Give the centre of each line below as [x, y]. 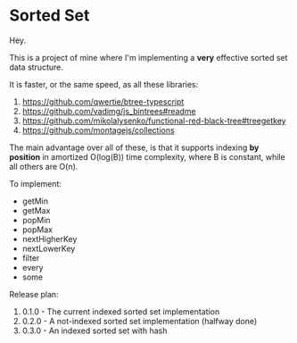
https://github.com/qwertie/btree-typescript [103, 101]
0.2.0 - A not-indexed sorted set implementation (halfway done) [140, 321]
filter [31, 258]
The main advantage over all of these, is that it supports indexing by [134, 147]
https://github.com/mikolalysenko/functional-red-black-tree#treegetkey [154, 121]
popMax [37, 230]
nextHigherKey [49, 238]
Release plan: [34, 294]
